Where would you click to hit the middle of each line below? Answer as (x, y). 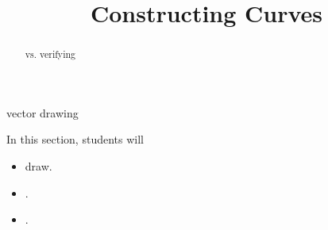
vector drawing (42, 112)
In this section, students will (75, 139)
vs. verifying (50, 54)
